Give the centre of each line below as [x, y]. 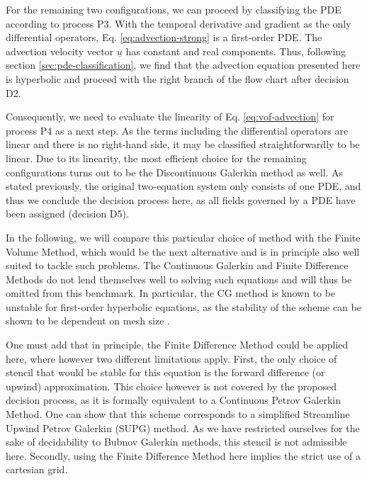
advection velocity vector [60, 51]
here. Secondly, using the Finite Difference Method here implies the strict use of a [183, 455]
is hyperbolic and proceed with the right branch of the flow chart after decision [177, 78]
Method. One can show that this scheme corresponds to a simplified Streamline [178, 414]
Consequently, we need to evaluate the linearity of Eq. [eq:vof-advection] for [170, 117]
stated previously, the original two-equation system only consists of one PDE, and [183, 186]
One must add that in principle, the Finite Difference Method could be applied [177, 345]
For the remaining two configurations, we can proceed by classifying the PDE [174, 9]
